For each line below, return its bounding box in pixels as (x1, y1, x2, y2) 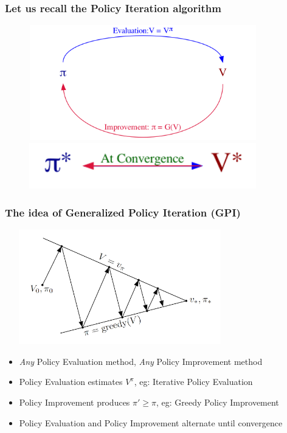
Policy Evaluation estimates (19, 375, 123, 388)
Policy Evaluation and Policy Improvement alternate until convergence (19, 416, 283, 429)
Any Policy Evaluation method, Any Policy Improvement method (19, 355, 263, 367)
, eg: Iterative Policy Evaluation (134, 375, 253, 388)
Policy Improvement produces (19, 395, 130, 408)
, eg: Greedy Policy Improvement (156, 395, 279, 408)
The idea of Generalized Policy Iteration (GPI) (5, 204, 241, 220)
